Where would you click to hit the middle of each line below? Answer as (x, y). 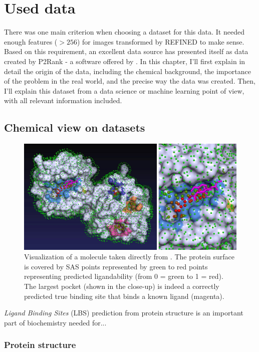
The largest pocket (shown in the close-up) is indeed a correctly (122, 286)
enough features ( (31, 41)
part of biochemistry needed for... (55, 322)
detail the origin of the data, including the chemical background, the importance (127, 71)
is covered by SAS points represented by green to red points (116, 266)
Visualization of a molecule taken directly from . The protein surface (129, 257)
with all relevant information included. (63, 100)
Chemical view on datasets (75, 127)
